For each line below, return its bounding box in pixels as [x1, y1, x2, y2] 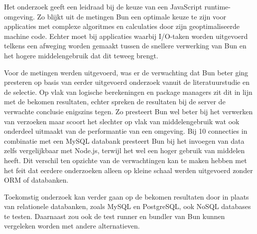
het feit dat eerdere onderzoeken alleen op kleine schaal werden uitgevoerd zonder [4, 165, 253, 175]
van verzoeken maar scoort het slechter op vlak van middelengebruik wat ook [4, 116, 240, 126]
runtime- [204, 1, 231, 11]
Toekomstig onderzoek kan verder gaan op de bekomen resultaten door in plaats [4, 191, 249, 202]
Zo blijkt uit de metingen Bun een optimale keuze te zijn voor [37, 11, 226, 21]
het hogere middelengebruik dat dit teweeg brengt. [4, 50, 158, 60]
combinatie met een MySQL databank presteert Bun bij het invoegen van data [4, 135, 245, 146]
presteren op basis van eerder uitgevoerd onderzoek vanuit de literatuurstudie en [4, 77, 250, 87]
